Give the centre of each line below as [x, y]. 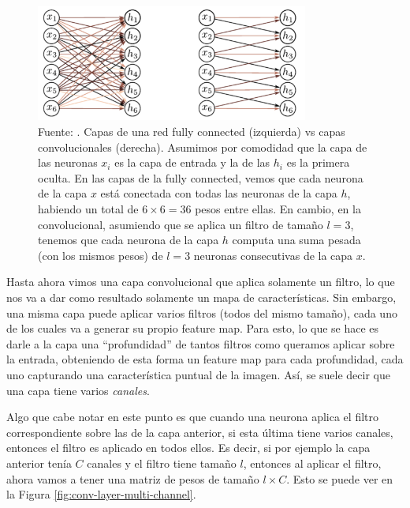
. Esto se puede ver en [340, 478]
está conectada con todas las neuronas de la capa [219, 193]
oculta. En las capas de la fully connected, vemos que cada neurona [201, 177]
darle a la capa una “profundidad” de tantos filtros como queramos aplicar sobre [201, 343]
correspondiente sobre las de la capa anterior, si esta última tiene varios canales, [200, 432]
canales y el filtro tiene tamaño [162, 463]
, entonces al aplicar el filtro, [312, 463]
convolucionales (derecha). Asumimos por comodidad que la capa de [203, 147]
